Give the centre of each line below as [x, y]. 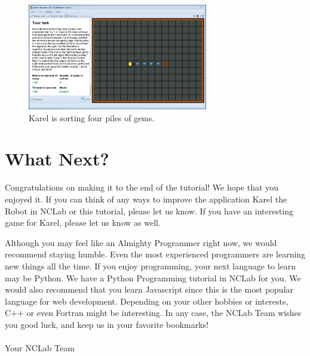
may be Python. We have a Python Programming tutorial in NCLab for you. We [153, 277]
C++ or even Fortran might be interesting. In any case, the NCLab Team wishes [153, 313]
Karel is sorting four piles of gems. [92, 117]
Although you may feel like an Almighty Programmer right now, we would [141, 242]
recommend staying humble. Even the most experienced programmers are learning [155, 254]
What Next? [57, 159]
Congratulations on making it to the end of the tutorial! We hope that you [142, 187]
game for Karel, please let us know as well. [83, 222]
